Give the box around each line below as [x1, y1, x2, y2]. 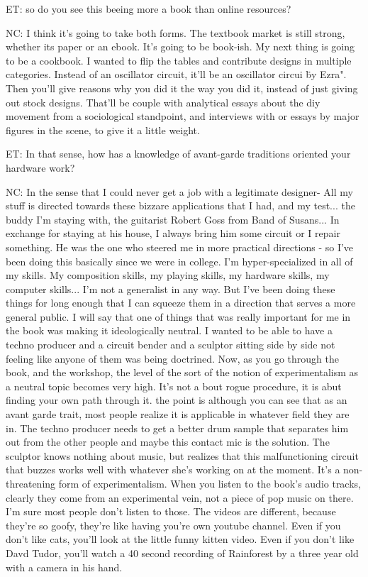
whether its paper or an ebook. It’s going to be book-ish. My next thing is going [6, 39, 355, 54]
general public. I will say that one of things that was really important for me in [6, 309, 351, 324]
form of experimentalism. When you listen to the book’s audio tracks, [58, 476, 361, 490]
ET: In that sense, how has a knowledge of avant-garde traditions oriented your [6, 146, 351, 161]
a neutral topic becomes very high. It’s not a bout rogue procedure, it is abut [6, 378, 342, 393]
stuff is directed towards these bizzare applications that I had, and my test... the [6, 198, 355, 213]
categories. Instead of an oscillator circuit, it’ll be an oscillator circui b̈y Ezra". [6, 67, 347, 82]
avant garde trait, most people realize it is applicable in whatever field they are [6, 407, 350, 422]
